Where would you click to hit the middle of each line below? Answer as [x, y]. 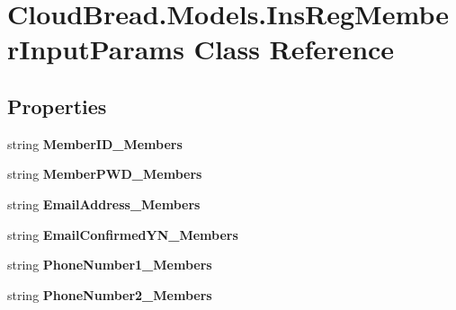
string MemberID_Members [95, 143]
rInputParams [96, 49]
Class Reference [294, 49]
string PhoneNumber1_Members [110, 265]
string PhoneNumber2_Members [110, 294]
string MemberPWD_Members [105, 174]
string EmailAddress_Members [104, 204]
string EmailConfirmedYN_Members [123, 234]
